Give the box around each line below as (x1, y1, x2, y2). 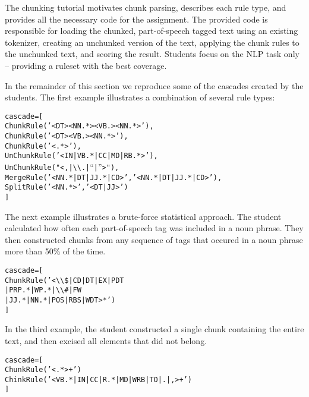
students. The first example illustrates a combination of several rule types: (5, 91, 275, 103)
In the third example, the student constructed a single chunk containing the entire (5, 323, 304, 335)
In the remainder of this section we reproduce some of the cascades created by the (5, 79, 304, 92)
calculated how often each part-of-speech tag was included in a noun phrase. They (5, 222, 304, 234)
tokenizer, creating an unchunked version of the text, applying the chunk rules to (5, 36, 299, 48)
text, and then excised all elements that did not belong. (5, 334, 207, 346)
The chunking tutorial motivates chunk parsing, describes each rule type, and (5, 1, 286, 13)
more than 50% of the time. (5, 245, 106, 257)
